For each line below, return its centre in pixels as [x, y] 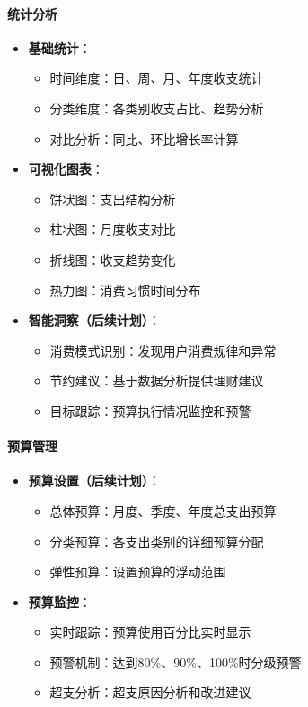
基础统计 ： [60, 47]
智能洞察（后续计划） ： [94, 320]
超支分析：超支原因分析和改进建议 [150, 692]
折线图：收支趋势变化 [113, 259]
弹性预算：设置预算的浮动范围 [138, 571]
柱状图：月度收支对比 [113, 229]
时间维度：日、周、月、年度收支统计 [157, 78]
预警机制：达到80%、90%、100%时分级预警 [176, 662]
